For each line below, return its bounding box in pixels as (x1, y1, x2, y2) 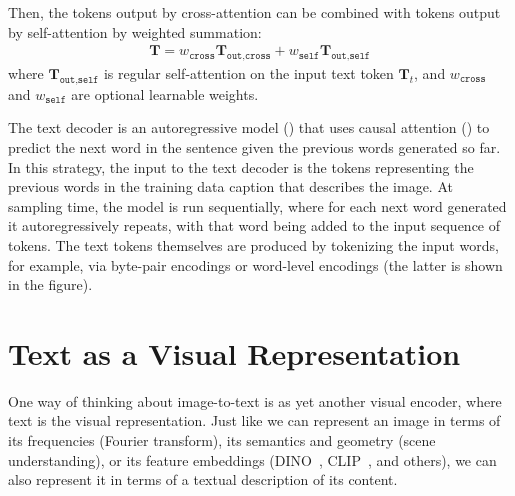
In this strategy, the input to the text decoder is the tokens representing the (8, 156, 474, 177)
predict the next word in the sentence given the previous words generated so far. (8, 137, 501, 157)
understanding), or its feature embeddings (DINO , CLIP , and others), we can (8, 449, 497, 470)
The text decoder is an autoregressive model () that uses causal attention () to (8, 117, 490, 138)
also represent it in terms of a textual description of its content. (8, 469, 398, 490)
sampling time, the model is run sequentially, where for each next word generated (8, 195, 507, 216)
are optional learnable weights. (71, 83, 259, 104)
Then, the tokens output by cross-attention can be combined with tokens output (8, 2, 501, 22)
